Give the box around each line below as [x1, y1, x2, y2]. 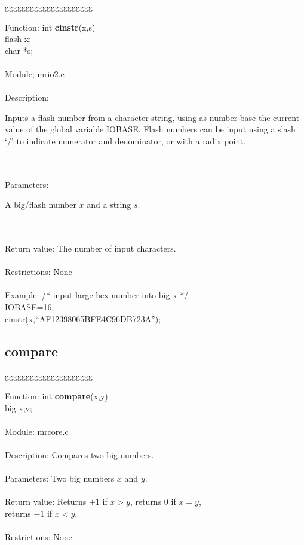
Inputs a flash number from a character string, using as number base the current [5, 111, 300, 123]
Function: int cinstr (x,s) [5, 20, 96, 33]
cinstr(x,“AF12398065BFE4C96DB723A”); [5, 312, 161, 325]
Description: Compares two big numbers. [5, 449, 154, 461]
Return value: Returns [5, 495, 87, 508]
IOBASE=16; [5, 301, 54, 313]
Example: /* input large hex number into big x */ [5, 289, 189, 301]
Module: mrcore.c [5, 425, 69, 437]
